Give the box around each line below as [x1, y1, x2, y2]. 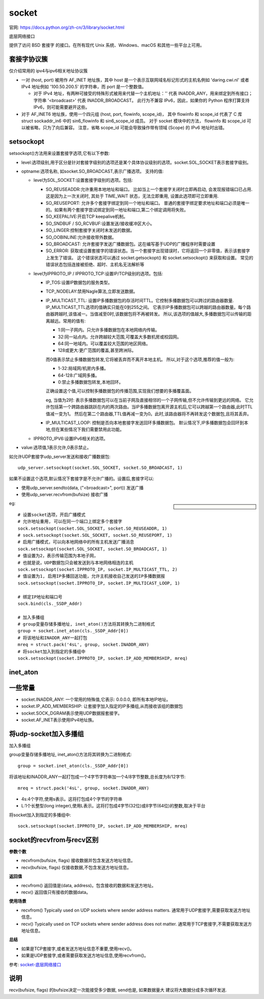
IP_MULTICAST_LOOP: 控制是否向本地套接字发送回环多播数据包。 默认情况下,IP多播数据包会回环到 [45, 419, 244, 425]
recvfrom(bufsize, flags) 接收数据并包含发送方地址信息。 [21, 858, 135, 864]
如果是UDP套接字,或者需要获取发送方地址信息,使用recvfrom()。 [21, 953, 149, 958]
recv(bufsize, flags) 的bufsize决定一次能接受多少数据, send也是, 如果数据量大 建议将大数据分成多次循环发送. [9, 987, 227, 993]
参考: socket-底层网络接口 [9, 961, 62, 967]
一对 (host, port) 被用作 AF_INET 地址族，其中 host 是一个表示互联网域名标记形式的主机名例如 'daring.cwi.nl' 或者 [21, 77, 249, 83]
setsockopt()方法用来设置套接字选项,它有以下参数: [9, 151, 110, 156]
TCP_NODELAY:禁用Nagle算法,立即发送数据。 [45, 288, 138, 294]
